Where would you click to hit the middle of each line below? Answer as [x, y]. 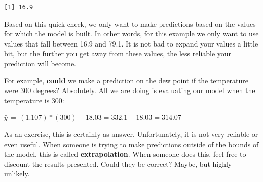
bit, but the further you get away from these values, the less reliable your [118, 53]
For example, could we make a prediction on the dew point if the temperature [126, 80]
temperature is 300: [34, 100]
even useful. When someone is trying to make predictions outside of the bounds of [131, 144]
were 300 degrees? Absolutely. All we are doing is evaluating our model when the [130, 90]
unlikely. [17, 174]
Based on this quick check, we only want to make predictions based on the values [130, 24]
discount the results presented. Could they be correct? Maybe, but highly [118, 164]
